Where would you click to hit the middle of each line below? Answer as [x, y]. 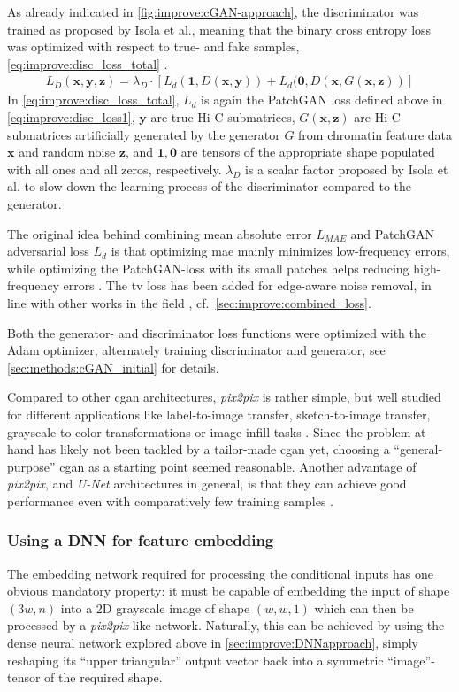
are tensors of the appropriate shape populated [308, 152]
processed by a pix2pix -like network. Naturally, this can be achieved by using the [226, 625]
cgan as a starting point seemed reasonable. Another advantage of [238, 466]
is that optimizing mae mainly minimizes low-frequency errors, [280, 251]
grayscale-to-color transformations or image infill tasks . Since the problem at [217, 431]
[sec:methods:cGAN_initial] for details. [113, 367]
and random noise [67, 152]
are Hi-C [377, 117]
